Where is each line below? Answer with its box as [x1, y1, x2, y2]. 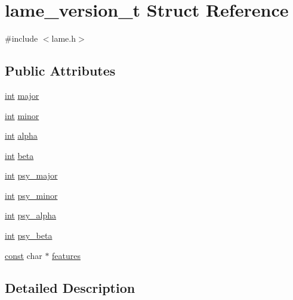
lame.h [51, 32, 76, 45]
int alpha [5, 129, 38, 142]
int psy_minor [5, 189, 58, 201]
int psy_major [5, 169, 58, 182]
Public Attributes [5, 61, 116, 80]
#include [5, 32, 38, 45]
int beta [5, 149, 34, 161]
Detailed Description [5, 278, 135, 296]
